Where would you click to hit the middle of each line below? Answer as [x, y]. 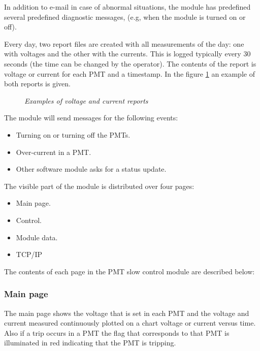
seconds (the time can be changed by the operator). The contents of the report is [130, 63]
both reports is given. [37, 84]
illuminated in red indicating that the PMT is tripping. [90, 343]
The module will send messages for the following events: [91, 118]
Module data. [37, 237]
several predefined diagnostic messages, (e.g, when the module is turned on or [125, 17]
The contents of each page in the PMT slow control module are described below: [129, 271]
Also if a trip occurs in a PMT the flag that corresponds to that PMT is [117, 332]
